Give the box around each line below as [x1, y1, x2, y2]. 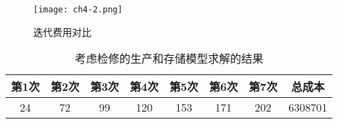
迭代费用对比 [33, 24, 91, 39]
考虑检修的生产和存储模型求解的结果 [75, 50, 264, 67]
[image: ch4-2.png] [33, 5, 123, 14]
